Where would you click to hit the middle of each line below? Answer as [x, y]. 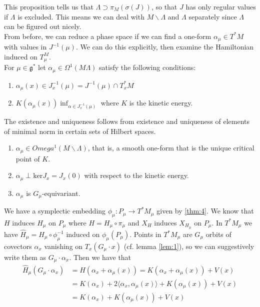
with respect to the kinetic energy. [136, 175]
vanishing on [63, 246]
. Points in [145, 234]
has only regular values [221, 6]
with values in [25, 47]
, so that [164, 6]
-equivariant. [61, 193]
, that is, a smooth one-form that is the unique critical [171, 148]
